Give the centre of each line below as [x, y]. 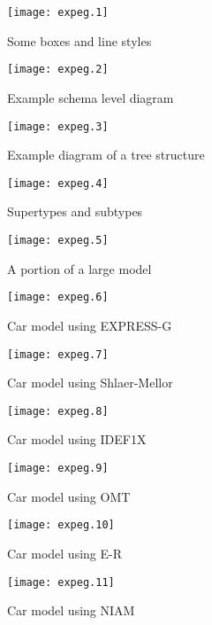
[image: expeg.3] [58, 126]
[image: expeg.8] [58, 411]
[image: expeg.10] [61, 525]
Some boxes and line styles [79, 40]
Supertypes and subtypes [75, 211]
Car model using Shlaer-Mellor [90, 383]
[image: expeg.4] [58, 183]
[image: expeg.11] [61, 582]
